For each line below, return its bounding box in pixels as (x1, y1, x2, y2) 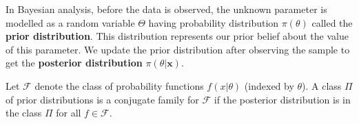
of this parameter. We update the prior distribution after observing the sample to (6, 42, 350, 56)
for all (56, 106, 81, 120)
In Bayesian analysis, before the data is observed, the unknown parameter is (6, 2, 327, 16)
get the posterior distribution (6, 55, 143, 70)
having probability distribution (148, 15, 279, 29)
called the (311, 15, 353, 29)
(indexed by (244, 78, 294, 92)
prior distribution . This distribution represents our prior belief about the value (6, 29, 349, 43)
